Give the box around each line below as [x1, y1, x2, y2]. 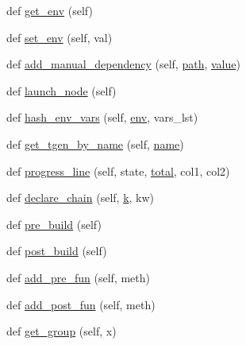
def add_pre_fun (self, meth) [6, 269, 150, 285]
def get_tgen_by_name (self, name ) [6, 135, 184, 152]
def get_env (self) [6, 2, 93, 18]
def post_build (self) [6, 242, 107, 259]
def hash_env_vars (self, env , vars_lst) [6, 109, 198, 126]
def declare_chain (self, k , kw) [6, 189, 155, 206]
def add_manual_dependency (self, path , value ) [6, 56, 240, 72]
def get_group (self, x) [6, 323, 117, 339]
